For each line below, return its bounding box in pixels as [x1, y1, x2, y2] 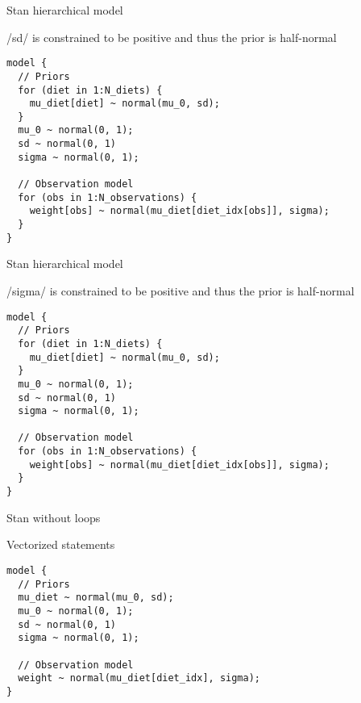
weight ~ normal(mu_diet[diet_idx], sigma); [18, 672, 260, 684]
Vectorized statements [6, 536, 115, 553]
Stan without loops [6, 508, 101, 525]
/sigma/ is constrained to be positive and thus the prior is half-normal [6, 282, 355, 299]
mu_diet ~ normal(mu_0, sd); [18, 592, 174, 604]
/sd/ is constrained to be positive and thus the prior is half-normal [6, 28, 337, 45]
